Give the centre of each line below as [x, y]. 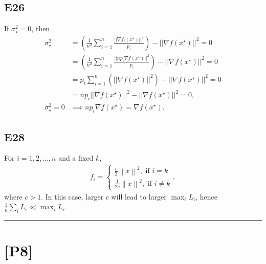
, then [41, 28]
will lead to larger [139, 196]
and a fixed [76, 158]
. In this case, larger [72, 196]
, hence [206, 196]
